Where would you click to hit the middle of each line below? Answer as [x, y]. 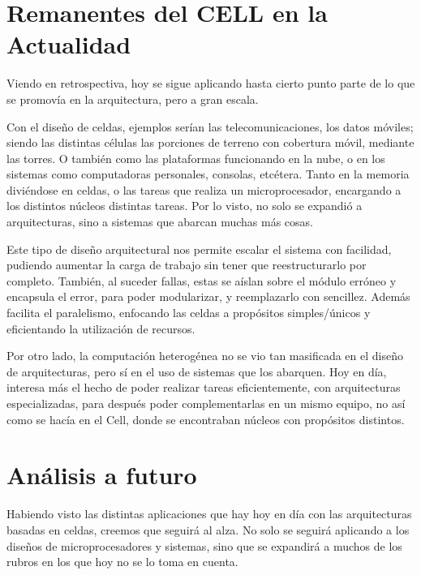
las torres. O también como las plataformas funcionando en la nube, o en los [196, 158]
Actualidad [69, 44]
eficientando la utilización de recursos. [101, 328]
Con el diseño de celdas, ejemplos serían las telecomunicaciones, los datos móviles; [210, 126]
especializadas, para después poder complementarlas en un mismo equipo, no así [206, 403]
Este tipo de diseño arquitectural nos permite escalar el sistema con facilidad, [199, 249]
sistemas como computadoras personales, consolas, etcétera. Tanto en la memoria [208, 174]
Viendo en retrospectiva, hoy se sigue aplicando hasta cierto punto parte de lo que [211, 83]
